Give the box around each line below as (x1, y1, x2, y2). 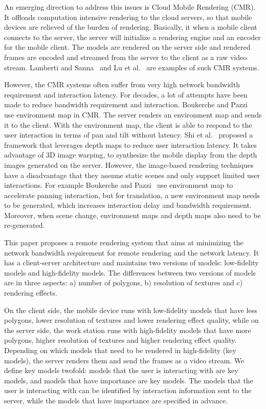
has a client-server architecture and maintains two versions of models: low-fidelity (4, 257, 259, 268)
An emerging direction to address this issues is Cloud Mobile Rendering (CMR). (4, 2, 256, 12)
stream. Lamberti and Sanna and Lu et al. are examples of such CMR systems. (4, 62, 259, 72)
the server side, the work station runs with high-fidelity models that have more (4, 324, 251, 335)
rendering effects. (4, 287, 57, 298)
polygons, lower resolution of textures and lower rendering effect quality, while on (4, 315, 259, 325)
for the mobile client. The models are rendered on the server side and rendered (4, 42, 251, 52)
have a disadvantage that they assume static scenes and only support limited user (4, 169, 260, 180)
